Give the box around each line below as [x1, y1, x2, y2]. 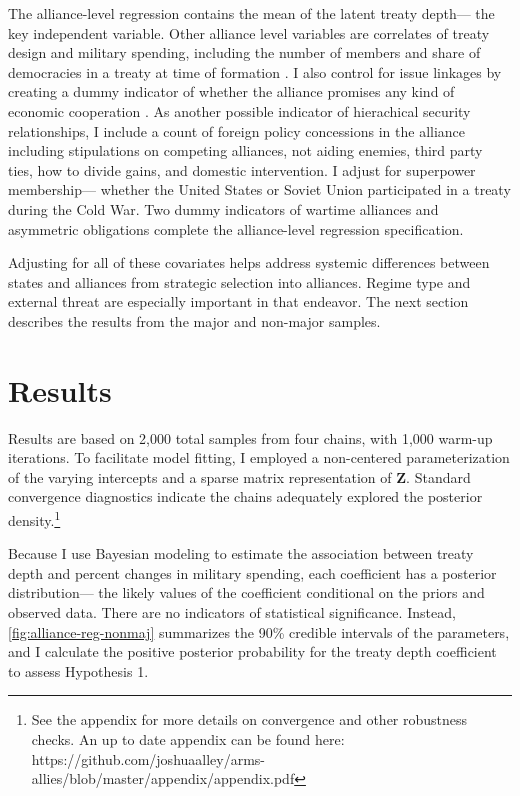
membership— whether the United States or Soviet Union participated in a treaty [8, 179, 511, 200]
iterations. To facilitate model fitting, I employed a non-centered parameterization [8, 447, 510, 468]
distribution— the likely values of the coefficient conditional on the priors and [8, 582, 485, 603]
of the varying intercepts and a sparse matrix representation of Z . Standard [8, 466, 471, 487]
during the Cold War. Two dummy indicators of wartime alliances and [8, 198, 439, 219]
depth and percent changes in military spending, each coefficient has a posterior [8, 562, 497, 583]
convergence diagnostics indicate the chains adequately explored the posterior [8, 486, 483, 507]
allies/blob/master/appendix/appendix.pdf [31, 768, 295, 789]
